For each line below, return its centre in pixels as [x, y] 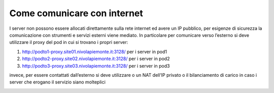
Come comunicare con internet [76, 13]
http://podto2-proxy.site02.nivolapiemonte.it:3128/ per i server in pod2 [96, 59]
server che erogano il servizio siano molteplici [58, 82]
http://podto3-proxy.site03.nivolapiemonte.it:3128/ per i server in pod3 [96, 66]
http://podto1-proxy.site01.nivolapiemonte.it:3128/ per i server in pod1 [95, 52]
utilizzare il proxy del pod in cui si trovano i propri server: [69, 42]
